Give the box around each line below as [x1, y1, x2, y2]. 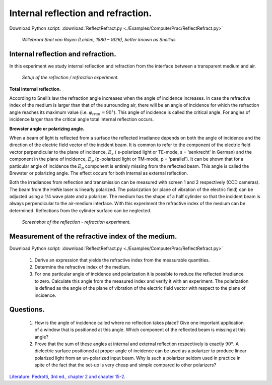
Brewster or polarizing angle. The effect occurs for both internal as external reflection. [9, 170, 188, 176]
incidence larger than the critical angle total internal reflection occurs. [9, 116, 154, 122]
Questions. [9, 305, 45, 314]
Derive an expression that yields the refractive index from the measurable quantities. [34, 257, 210, 263]
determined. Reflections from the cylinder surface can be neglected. [9, 207, 152, 214]
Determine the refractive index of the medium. [34, 264, 130, 270]
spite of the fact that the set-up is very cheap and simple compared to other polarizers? [34, 362, 217, 368]
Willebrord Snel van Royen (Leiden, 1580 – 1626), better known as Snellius [22, 36, 176, 42]
